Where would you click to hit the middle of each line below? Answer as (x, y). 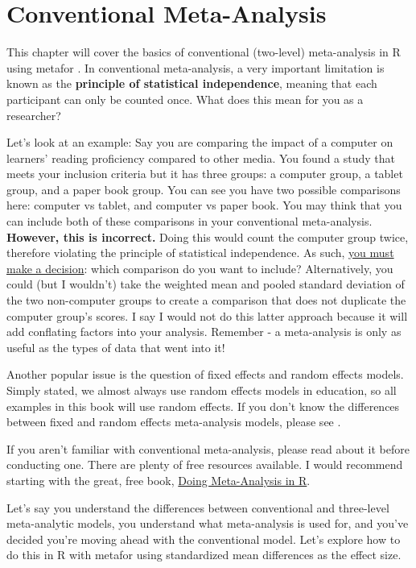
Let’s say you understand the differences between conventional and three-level (198, 507)
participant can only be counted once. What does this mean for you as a (185, 99)
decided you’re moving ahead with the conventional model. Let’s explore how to (204, 539)
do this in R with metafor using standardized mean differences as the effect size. (204, 555)
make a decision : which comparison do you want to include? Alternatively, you (200, 268)
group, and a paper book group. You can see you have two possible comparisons (204, 189)
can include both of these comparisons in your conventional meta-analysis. (189, 221)
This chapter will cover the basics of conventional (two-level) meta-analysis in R (204, 52)
